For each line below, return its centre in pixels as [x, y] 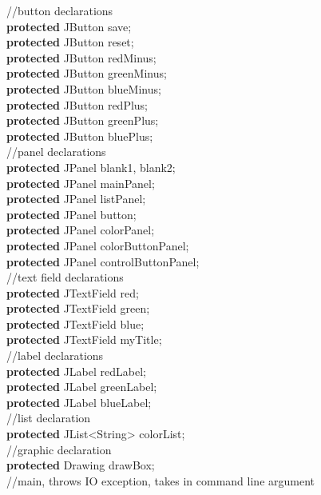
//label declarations [55, 355]
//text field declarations [65, 277]
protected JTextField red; [73, 292]
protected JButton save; [69, 26]
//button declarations [60, 10]
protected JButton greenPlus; [83, 120]
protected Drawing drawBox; [81, 465]
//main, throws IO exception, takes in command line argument [160, 480]
